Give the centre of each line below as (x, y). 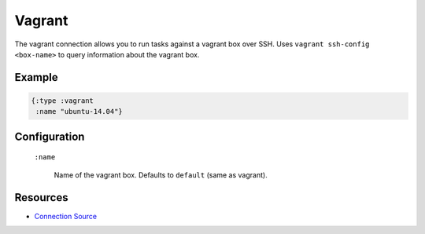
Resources (41, 197)
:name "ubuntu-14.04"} (79, 112)
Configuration (50, 136)
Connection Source (66, 216)
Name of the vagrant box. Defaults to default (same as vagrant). (161, 175)
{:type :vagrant (63, 101)
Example (36, 77)
